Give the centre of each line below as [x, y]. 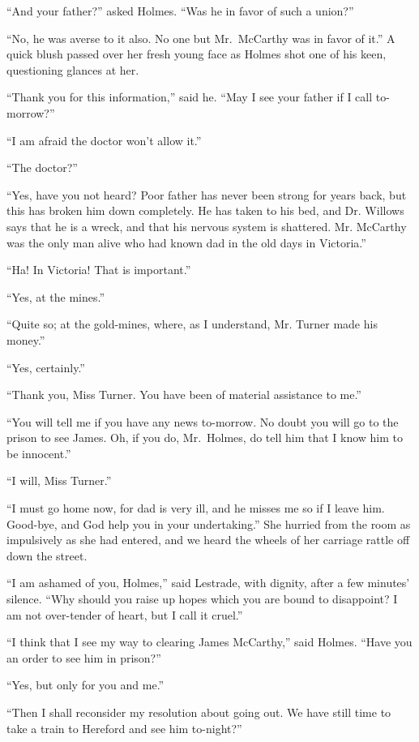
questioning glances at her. [73, 69]
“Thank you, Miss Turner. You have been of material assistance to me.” [184, 395]
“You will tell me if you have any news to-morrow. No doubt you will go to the [203, 421]
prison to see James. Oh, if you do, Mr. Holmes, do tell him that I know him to [205, 437]
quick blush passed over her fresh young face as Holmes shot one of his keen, [197, 54]
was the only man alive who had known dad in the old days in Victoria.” [186, 242]
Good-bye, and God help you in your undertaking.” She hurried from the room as [209, 523]
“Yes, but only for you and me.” [86, 685]
